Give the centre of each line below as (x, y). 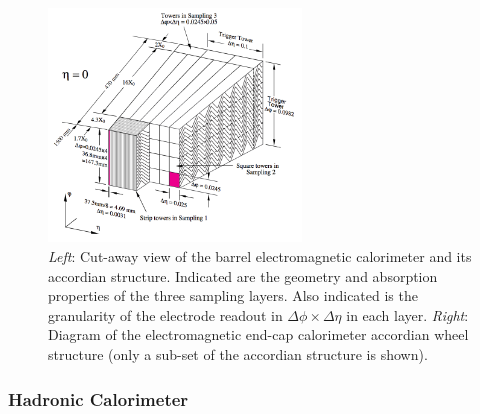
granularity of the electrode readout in (165, 314)
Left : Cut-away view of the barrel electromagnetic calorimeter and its (260, 256)
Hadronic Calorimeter (98, 398)
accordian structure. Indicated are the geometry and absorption (243, 275)
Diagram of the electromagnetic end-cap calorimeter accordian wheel (258, 334)
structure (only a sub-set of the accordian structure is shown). (238, 354)
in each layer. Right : (407, 314)
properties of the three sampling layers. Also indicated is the (233, 295)
